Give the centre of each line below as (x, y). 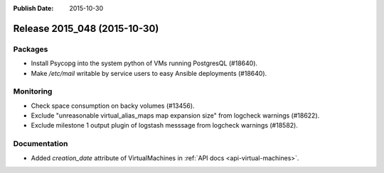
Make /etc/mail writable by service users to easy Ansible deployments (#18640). (149, 73)
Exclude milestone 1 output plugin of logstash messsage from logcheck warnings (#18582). (164, 125)
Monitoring (33, 91)
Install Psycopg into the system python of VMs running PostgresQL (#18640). (144, 63)
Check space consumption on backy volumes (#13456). (113, 106)
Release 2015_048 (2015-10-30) (86, 28)
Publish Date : (33, 8)
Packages (31, 49)
